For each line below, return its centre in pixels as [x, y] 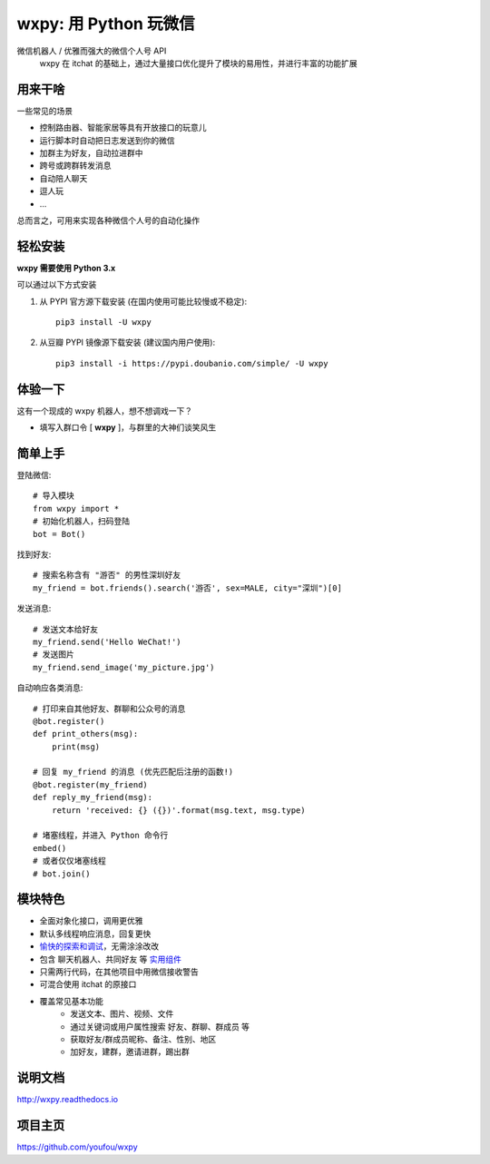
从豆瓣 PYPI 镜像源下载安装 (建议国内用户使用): [127, 342]
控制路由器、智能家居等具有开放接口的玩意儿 [123, 128]
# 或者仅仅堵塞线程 [69, 861]
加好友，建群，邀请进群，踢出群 [130, 1052]
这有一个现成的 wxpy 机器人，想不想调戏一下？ [105, 411]
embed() [50, 848]
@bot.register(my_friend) [91, 784]
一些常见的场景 [44, 111]
